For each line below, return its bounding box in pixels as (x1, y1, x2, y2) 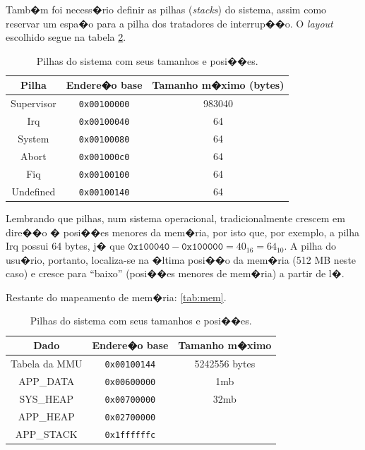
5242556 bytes (194, 355, 256, 370)
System (18, 131, 49, 146)
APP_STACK (15, 426, 78, 441)
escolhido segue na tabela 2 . (6, 30, 126, 44)
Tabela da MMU (11, 355, 83, 370)
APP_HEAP (18, 408, 75, 423)
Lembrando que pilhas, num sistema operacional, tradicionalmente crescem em (6, 210, 345, 225)
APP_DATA (18, 373, 75, 388)
